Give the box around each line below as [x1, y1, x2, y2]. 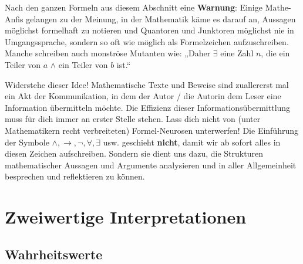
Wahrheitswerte [5, 245, 103, 263]
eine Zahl [220, 47, 254, 59]
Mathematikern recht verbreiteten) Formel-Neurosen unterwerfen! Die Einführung [5, 124, 298, 136]
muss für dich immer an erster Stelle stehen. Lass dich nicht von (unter [5, 113, 261, 125]
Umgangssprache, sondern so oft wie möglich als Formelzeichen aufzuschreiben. [5, 35, 289, 48]
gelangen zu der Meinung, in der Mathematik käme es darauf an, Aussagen [26, 12, 296, 25]
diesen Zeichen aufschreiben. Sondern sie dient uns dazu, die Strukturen [5, 147, 263, 160]
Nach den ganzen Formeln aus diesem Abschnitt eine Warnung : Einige [5, 1, 262, 13]
